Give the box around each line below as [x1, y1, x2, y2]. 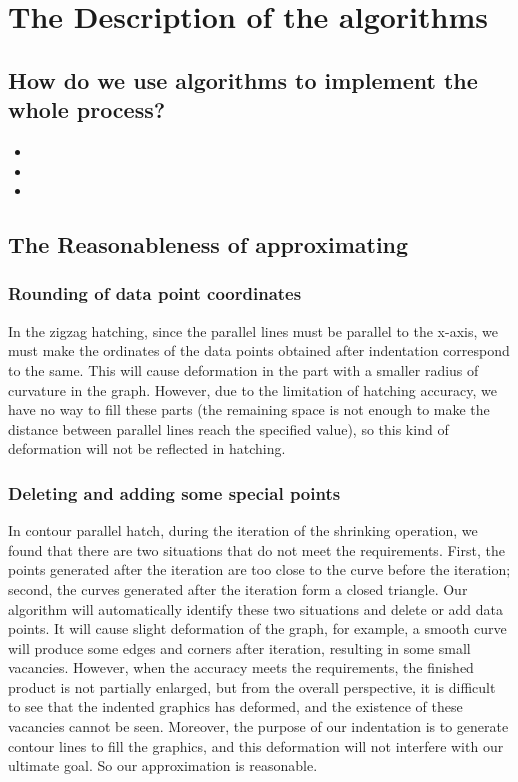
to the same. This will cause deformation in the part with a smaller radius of [8, 359, 479, 380]
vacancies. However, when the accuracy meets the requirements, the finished [8, 657, 474, 678]
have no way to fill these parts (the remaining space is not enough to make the [8, 399, 490, 420]
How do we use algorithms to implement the [8, 64, 478, 95]
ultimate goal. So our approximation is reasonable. [8, 755, 318, 776]
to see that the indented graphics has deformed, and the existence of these [8, 696, 463, 717]
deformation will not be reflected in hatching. [8, 438, 286, 459]
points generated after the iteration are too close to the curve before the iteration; [8, 559, 511, 580]
